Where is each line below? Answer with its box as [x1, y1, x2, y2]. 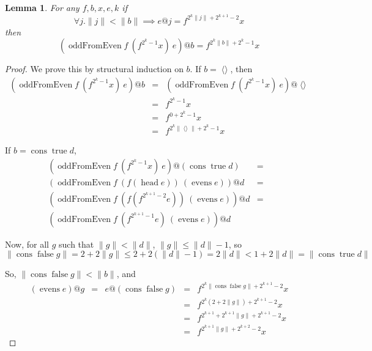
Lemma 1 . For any [5, 1, 80, 13]
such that [59, 237, 94, 250]
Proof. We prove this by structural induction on [5, 62, 184, 75]
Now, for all [5, 237, 49, 250]
